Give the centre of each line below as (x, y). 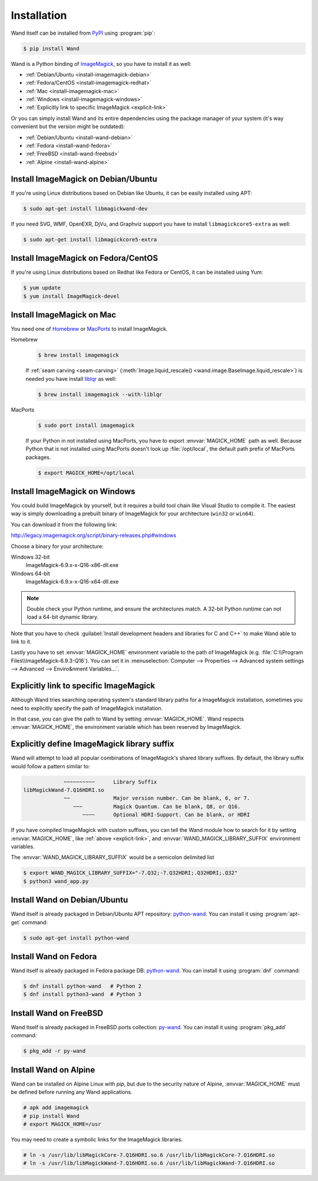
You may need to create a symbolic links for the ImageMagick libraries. (97, 1139)
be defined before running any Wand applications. (72, 1092)
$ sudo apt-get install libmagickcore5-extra (90, 239)
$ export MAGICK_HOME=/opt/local (86, 473)
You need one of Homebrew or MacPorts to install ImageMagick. (89, 329)
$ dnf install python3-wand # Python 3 (82, 994)
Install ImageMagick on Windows (73, 491)
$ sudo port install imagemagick (86, 425)
